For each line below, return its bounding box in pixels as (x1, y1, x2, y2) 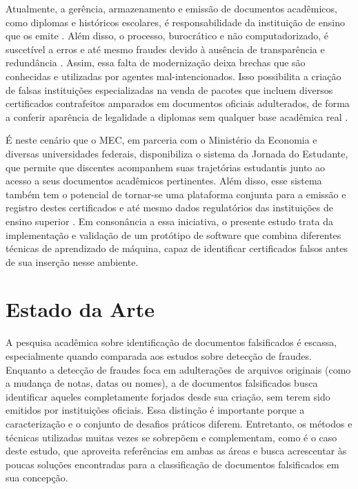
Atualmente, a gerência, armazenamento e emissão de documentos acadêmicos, (6, 1, 337, 15)
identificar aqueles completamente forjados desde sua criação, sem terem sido (6, 389, 330, 403)
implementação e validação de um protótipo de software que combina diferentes (6, 227, 341, 242)
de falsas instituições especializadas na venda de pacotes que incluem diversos (6, 82, 333, 97)
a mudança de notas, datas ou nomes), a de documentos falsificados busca (6, 376, 318, 390)
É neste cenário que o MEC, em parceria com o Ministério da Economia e (6, 133, 317, 147)
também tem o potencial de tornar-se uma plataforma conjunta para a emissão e (6, 186, 346, 201)
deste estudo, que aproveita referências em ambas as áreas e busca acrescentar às (6, 443, 347, 458)
